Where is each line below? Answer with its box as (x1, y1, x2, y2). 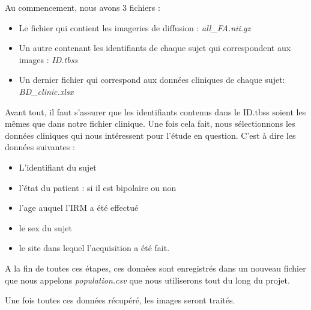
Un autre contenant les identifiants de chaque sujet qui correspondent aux (19, 41, 291, 54)
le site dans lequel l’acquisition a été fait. (19, 242, 170, 254)
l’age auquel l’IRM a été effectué (19, 201, 139, 214)
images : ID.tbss (19, 53, 78, 65)
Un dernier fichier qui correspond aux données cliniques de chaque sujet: (19, 73, 285, 86)
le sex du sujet (19, 221, 72, 234)
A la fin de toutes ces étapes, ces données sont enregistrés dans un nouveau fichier (5, 261, 306, 274)
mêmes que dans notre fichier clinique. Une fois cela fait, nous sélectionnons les (5, 117, 295, 130)
